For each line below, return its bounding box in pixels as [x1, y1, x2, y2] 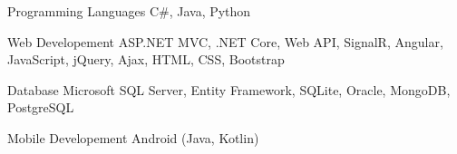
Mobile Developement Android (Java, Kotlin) [7, 128, 259, 147]
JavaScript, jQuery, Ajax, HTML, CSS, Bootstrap [7, 50, 285, 69]
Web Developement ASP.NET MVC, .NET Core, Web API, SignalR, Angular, [7, 32, 443, 51]
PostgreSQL [7, 98, 74, 117]
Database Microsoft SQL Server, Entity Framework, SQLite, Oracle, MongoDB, [7, 80, 451, 99]
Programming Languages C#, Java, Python [7, 2, 251, 20]
